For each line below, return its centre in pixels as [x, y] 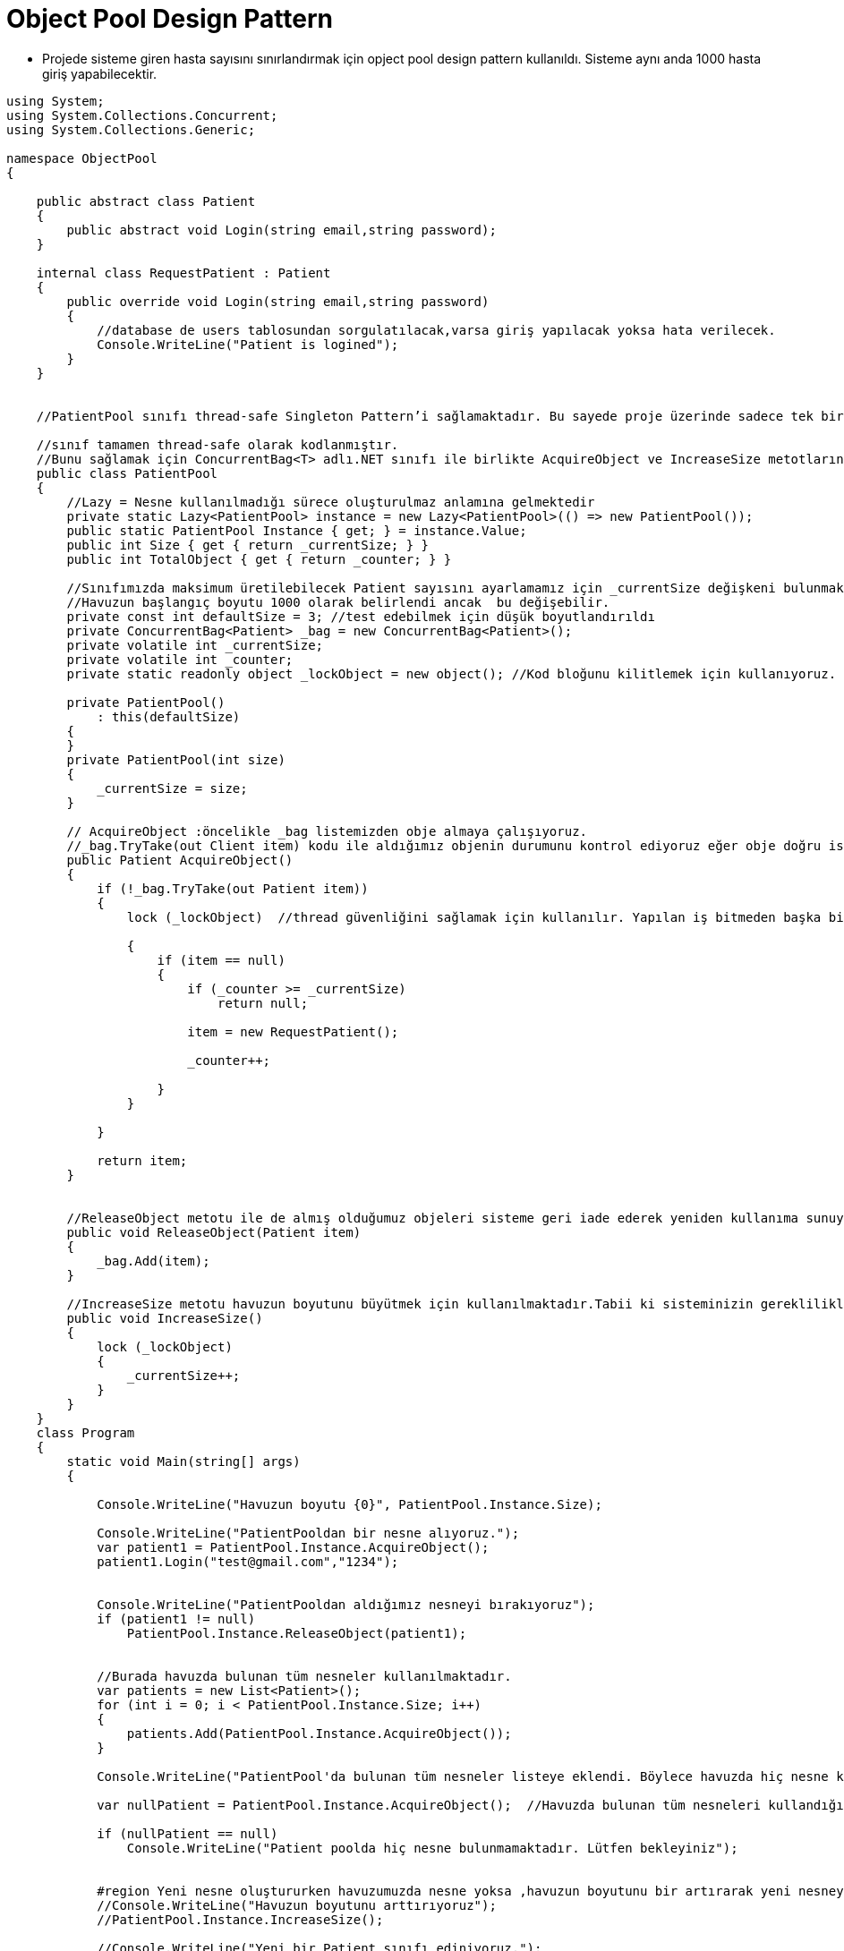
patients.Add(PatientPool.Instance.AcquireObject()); [319, 1733]
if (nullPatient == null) [188, 1833]
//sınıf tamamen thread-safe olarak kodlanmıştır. [217, 444]
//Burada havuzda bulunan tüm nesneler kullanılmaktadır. [304, 1676]
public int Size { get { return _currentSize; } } [248, 545]
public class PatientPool [127, 473]
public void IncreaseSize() [165, 1318]
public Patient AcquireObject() [180, 860]
